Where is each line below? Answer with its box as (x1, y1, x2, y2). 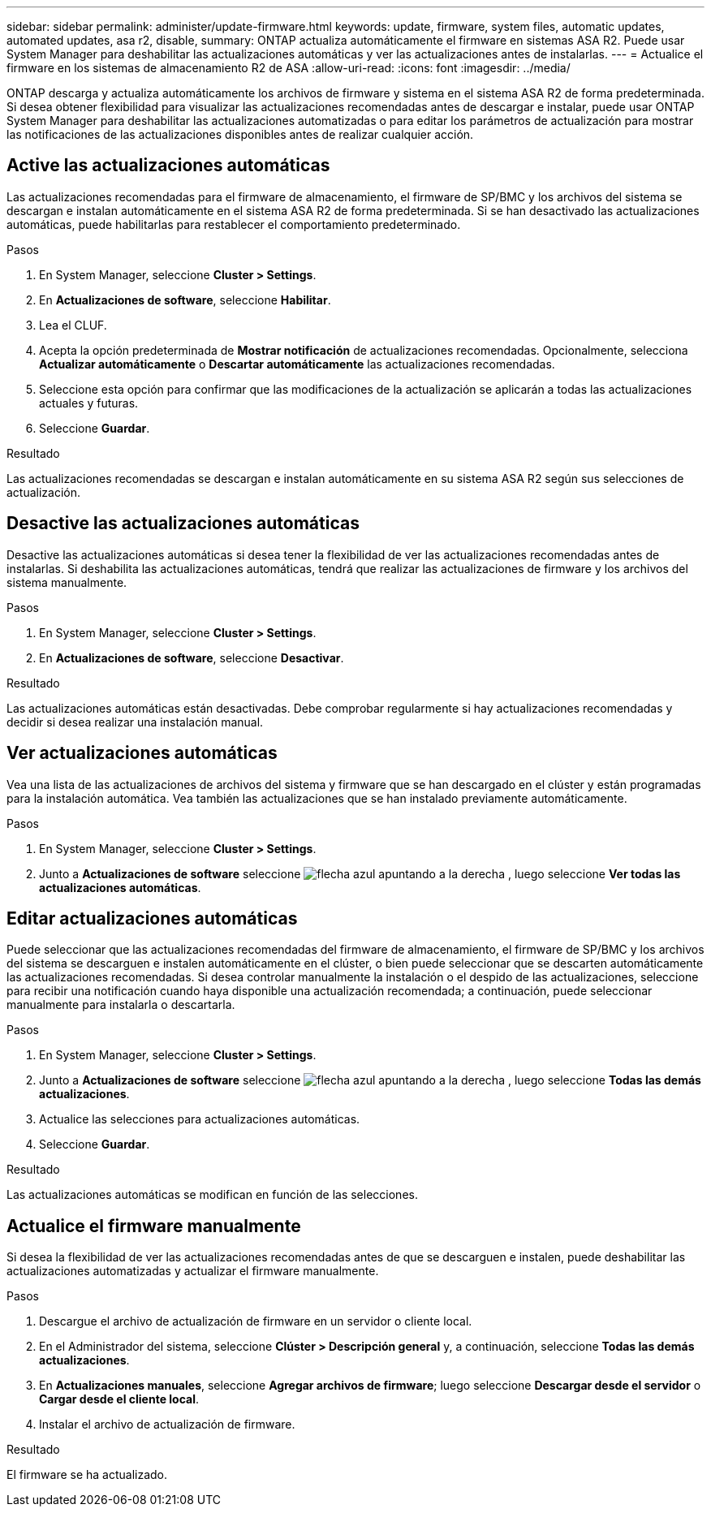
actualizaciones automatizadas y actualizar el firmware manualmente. (6, 1264, 379, 1278)
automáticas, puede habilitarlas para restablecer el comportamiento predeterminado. (6, 217, 461, 231)
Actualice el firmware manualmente (6, 1215, 301, 1236)
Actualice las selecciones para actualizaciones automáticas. (39, 1112, 360, 1127)
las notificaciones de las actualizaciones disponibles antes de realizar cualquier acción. (6, 127, 474, 141)
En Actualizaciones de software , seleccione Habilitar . (39, 292, 331, 307)
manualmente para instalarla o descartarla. (6, 998, 235, 1012)
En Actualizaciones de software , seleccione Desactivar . (39, 650, 344, 665)
